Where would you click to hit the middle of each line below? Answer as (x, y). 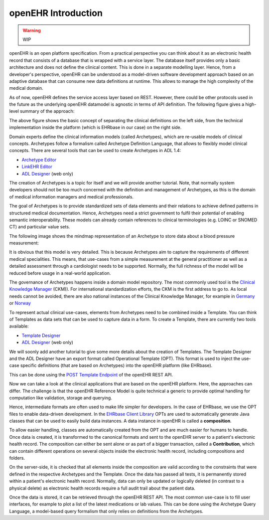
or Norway (20, 303)
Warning (32, 30)
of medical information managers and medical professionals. (71, 196)
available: (19, 326)
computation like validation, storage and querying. (61, 398)
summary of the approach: (47, 111)
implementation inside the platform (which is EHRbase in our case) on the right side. (95, 128)
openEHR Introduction (56, 13)
